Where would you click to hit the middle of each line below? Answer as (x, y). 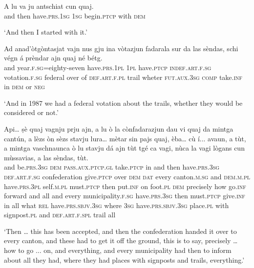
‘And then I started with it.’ (46, 32)
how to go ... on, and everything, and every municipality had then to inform (118, 250)
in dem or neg (24, 86)
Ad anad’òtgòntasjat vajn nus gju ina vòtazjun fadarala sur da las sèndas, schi (121, 48)
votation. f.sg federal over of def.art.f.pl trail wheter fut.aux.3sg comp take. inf (123, 77)
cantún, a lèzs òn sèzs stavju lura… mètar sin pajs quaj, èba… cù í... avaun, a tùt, (125, 138)
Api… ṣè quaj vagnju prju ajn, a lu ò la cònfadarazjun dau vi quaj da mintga (119, 128)
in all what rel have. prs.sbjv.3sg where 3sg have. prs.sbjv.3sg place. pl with (116, 205)
